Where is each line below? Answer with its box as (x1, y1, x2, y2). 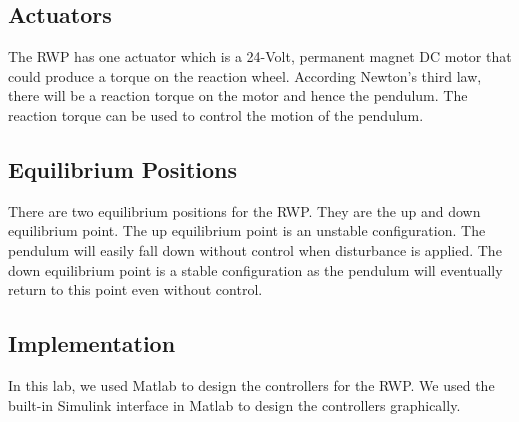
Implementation (8, 328, 176, 359)
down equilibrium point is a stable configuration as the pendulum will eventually (8, 259, 503, 280)
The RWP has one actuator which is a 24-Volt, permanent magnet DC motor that (8, 46, 512, 67)
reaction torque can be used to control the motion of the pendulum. (8, 104, 424, 125)
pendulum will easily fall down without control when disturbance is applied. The (8, 239, 502, 260)
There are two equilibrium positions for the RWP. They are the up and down (8, 200, 481, 221)
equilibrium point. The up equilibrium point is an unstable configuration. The (8, 220, 486, 241)
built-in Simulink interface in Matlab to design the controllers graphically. (8, 394, 461, 415)
